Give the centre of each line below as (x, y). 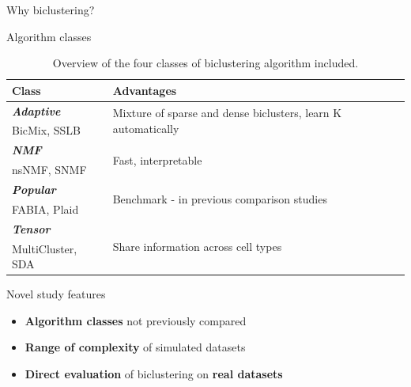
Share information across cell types (197, 246)
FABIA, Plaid (45, 209)
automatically (146, 128)
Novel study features (56, 294)
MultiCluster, (45, 248)
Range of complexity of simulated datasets (135, 347)
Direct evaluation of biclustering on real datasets (154, 374)
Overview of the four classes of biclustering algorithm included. (205, 63)
